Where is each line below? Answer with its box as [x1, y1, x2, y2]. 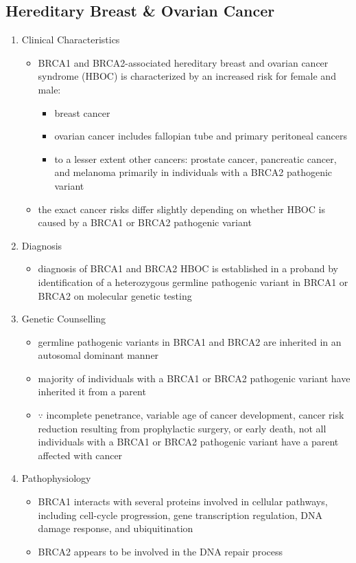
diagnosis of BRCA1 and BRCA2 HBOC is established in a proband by [38, 261, 338, 276]
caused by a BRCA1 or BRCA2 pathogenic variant [38, 215, 252, 230]
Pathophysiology [21, 471, 91, 485]
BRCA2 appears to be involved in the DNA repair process [38, 544, 283, 558]
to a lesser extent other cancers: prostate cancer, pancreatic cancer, [54, 151, 337, 166]
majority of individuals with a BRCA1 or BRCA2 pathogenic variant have [38, 371, 351, 385]
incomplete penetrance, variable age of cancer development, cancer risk [46, 408, 344, 422]
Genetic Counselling [21, 311, 106, 326]
